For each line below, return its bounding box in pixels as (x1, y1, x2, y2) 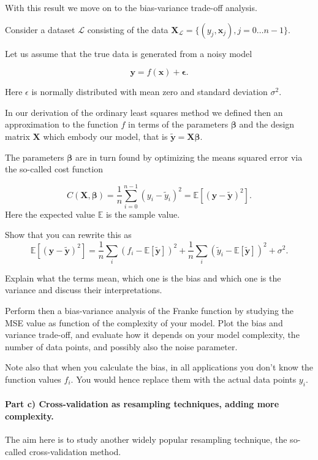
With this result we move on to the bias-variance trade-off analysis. (5, 1, 257, 13)
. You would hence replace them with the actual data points (70, 373, 297, 386)
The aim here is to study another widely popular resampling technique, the (5, 433, 287, 446)
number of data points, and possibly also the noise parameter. (5, 340, 238, 353)
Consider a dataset (5, 23, 75, 36)
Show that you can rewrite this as (5, 228, 132, 241)
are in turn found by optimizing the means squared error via (75, 150, 303, 163)
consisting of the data (87, 23, 168, 36)
